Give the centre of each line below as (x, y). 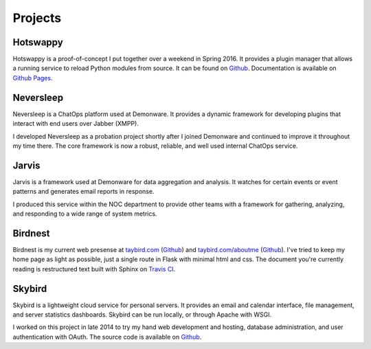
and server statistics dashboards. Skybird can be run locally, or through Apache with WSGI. (142, 314)
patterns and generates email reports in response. (83, 192)
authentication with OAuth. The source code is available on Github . (107, 337)
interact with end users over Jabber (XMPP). (76, 124)
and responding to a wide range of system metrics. (85, 214)
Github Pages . (33, 78)
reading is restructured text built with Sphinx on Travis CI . (94, 269)
